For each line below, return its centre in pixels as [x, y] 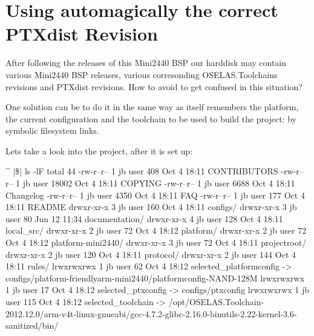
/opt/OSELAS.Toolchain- [216, 301]
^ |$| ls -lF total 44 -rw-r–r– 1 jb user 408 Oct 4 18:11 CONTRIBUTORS [142, 171]
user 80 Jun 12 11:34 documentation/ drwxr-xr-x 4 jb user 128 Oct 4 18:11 [144, 218]
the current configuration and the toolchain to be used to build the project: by [151, 118]
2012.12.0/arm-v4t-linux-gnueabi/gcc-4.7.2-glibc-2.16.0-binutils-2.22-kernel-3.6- [151, 313]
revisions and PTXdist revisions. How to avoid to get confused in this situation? [154, 86]
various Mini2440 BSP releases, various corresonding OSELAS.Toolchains [142, 74]
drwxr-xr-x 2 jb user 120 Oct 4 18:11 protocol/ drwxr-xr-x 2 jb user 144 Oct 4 [151, 254]
